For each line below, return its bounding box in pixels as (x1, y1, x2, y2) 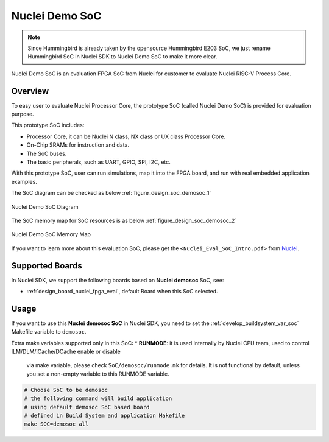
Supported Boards (11, 261, 82, 271)
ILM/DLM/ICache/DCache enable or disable (11, 348, 121, 356)
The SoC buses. (26, 150, 67, 157)
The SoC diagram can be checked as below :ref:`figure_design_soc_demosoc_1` (11, 189, 211, 197)
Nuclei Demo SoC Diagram (11, 203, 79, 210)
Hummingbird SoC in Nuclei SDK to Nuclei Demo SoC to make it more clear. (27, 53, 218, 60)
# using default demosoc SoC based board (24, 404, 150, 410)
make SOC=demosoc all (24, 421, 89, 427)
